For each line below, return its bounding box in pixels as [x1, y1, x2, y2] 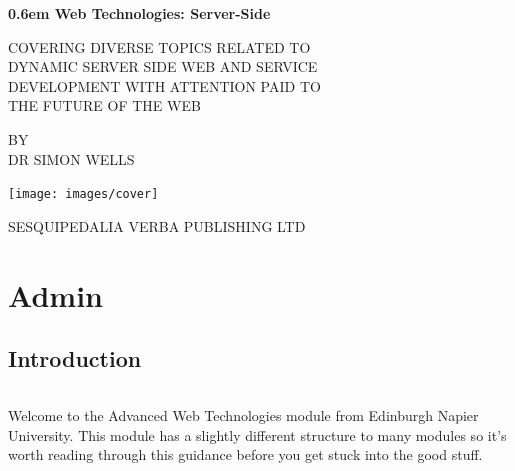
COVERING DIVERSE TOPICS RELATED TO [8, 36, 311, 57]
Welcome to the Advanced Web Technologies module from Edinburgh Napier [8, 405, 479, 426]
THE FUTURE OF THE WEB [8, 95, 201, 116]
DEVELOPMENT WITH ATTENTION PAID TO [8, 75, 321, 96]
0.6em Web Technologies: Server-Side [8, 3, 271, 23]
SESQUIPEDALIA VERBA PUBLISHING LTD [8, 215, 306, 236]
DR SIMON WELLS [8, 148, 135, 169]
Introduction [8, 343, 142, 374]
